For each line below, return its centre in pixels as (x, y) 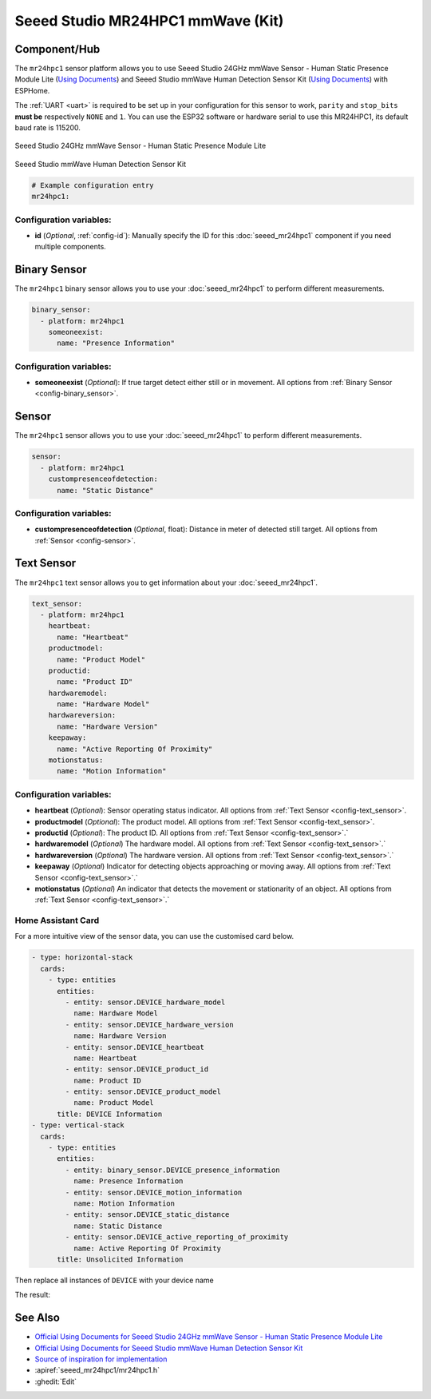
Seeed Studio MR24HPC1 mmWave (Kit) (149, 21)
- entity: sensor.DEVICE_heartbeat (135, 1047)
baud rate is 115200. (48, 128)
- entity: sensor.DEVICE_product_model (143, 1092)
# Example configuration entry (93, 185)
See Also (37, 1318)
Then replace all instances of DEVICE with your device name (115, 1280)
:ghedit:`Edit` (56, 1381)
